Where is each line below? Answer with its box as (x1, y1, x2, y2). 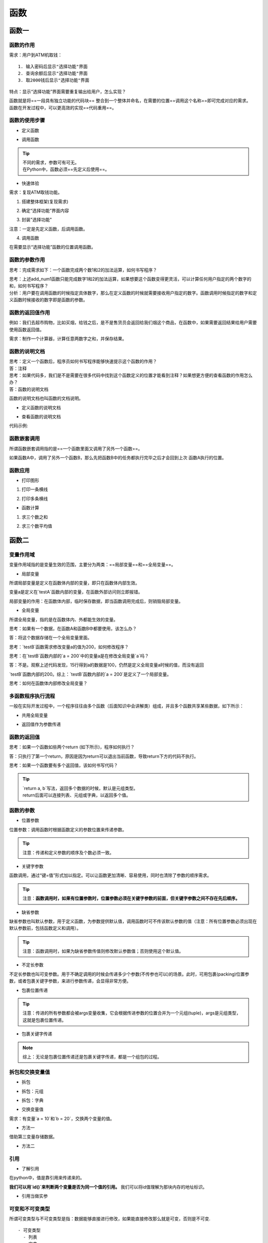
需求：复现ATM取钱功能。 (9, 189, 63, 195)
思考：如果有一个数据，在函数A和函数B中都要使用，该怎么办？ (9, 625, 137, 631)
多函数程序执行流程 (9, 693, 56, 700)
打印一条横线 (21, 486, 48, 492)
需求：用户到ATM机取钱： (9, 52, 63, 58)
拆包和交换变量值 (9, 1068, 50, 1075)
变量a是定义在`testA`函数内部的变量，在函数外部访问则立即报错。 (9, 589, 143, 595)
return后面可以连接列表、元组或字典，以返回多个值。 (22, 792, 131, 798)
